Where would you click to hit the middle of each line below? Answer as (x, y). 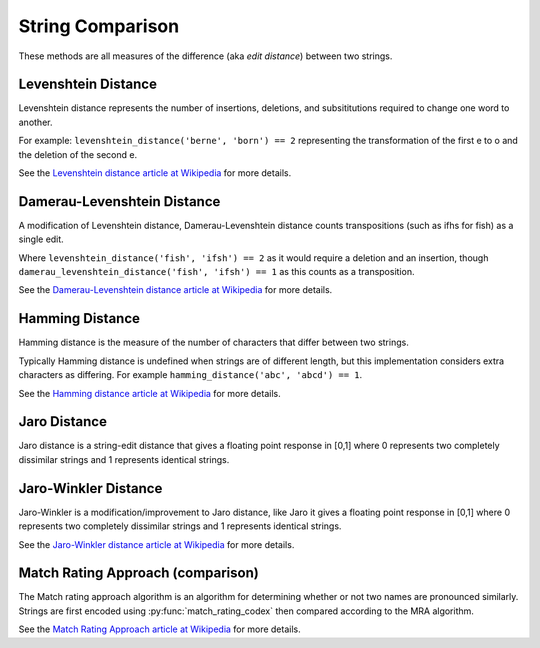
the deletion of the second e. (78, 154)
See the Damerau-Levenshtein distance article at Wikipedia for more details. (175, 290)
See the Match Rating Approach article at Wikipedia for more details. (159, 629)
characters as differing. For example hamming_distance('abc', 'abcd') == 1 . (190, 375)
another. (35, 122)
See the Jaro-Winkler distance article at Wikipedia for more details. (156, 544)
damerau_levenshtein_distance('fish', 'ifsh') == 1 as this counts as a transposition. (216, 272)
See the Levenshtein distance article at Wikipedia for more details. (155, 173)
